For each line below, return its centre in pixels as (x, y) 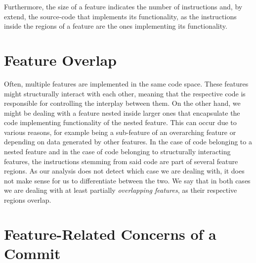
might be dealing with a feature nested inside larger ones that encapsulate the (122, 112)
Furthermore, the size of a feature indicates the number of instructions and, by (123, 6)
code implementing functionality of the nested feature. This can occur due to (120, 122)
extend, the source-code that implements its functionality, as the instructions (120, 16)
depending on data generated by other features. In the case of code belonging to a (128, 142)
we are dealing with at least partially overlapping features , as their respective (121, 190)
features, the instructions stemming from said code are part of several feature (121, 161)
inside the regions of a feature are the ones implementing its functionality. (116, 26)
